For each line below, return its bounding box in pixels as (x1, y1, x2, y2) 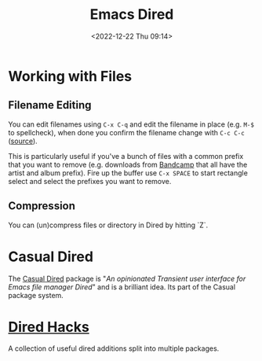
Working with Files (8, 67, 132, 85)
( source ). (8, 136, 38, 146)
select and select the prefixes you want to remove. (8, 176, 172, 186)
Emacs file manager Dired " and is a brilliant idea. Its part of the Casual (8, 282, 236, 292)
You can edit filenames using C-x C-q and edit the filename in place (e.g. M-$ (8, 120, 255, 129)
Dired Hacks (8, 318, 90, 336)
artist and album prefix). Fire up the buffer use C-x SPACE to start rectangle (8, 168, 249, 178)
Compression (8, 199, 76, 213)
